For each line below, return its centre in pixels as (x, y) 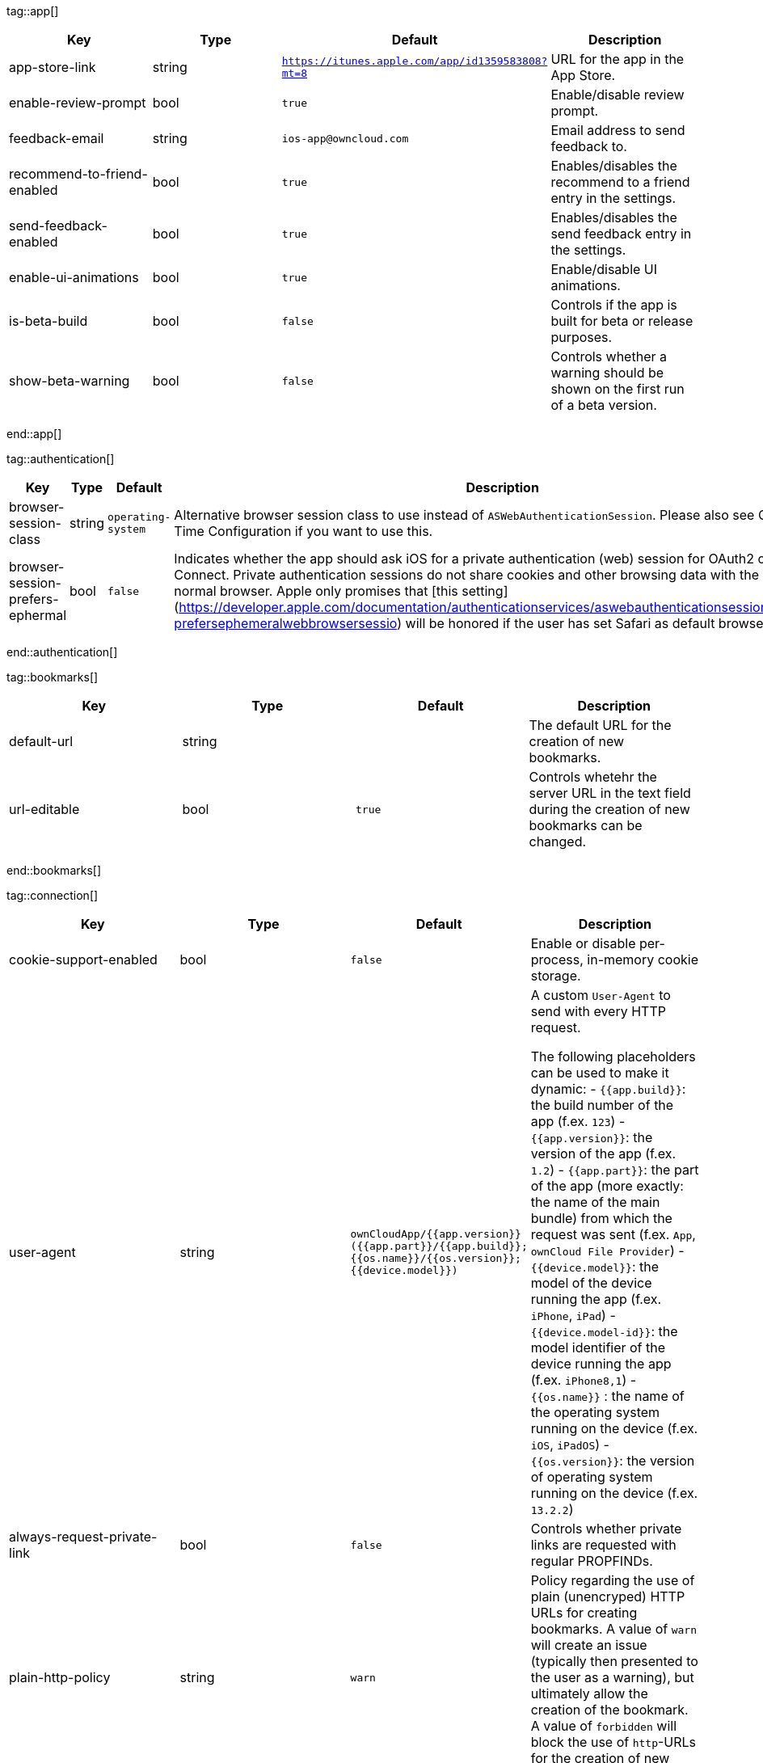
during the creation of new (609, 809)
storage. (556, 976)
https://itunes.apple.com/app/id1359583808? (415, 61)
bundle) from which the (601, 1218)
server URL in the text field (610, 793)
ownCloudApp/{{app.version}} (436, 1234)
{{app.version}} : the (592, 1137)
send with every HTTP (598, 1011)
